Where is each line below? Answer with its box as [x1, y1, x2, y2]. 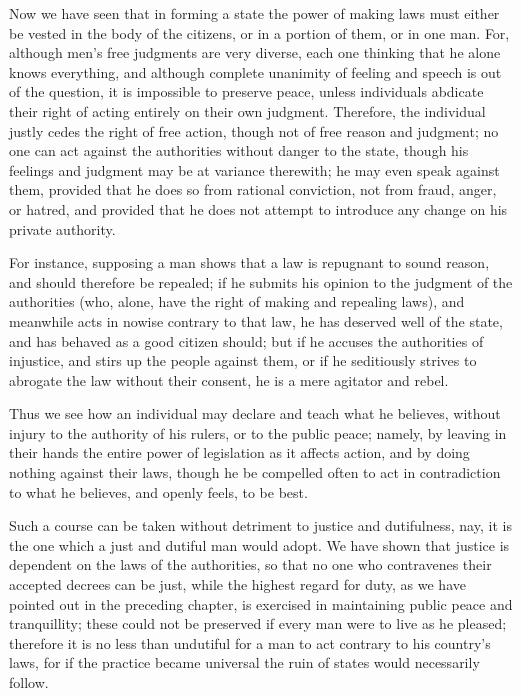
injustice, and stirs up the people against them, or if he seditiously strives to [9, 350, 477, 371]
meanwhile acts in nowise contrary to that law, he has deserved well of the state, [9, 310, 503, 331]
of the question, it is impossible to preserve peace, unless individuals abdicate [9, 81, 484, 102]
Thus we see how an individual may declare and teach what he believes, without [9, 403, 501, 424]
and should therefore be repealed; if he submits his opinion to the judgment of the [9, 271, 513, 292]
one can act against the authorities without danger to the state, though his [9, 140, 469, 161]
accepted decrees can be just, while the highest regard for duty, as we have [9, 574, 466, 595]
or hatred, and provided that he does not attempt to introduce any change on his [9, 198, 508, 219]
